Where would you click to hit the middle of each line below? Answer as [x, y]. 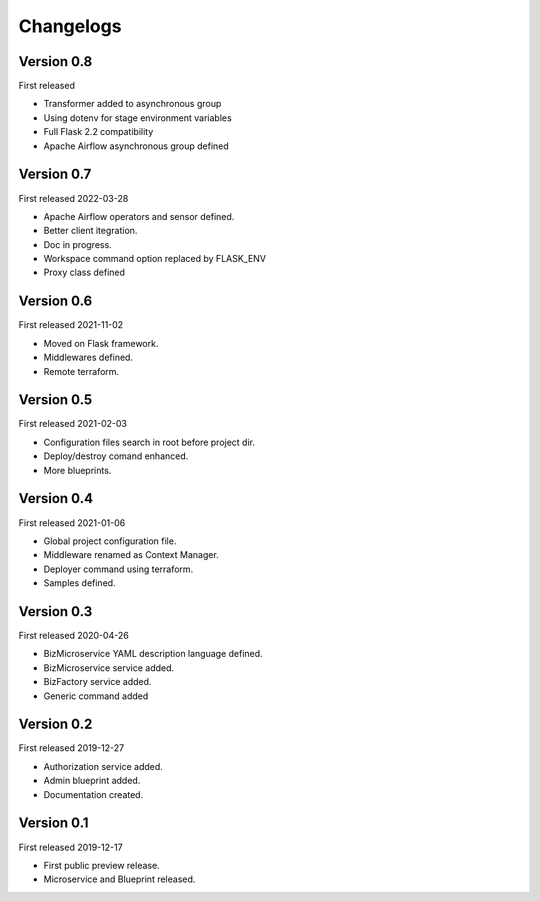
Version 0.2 [55, 724]
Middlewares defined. [88, 357]
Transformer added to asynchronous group [132, 104]
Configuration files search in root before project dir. [149, 442]
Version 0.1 [53, 823]
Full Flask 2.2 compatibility [98, 132]
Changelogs [70, 26]
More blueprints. [77, 470]
